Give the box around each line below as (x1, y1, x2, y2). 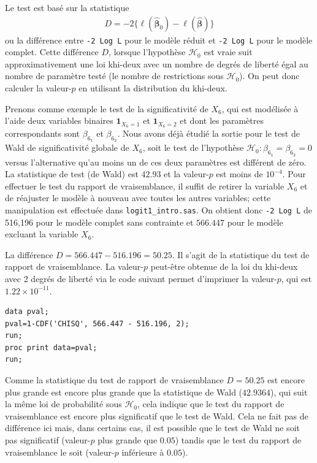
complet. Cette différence (5, 45, 99, 58)
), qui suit (270, 385, 308, 398)
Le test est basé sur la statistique (5, 1, 129, 13)
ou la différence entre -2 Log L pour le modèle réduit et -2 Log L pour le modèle (5, 33, 313, 46)
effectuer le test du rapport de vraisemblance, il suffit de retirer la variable (5, 179, 285, 192)
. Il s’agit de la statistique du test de (172, 248, 310, 261)
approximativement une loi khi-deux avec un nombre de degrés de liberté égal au (5, 57, 308, 70)
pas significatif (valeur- (5, 434, 91, 446)
